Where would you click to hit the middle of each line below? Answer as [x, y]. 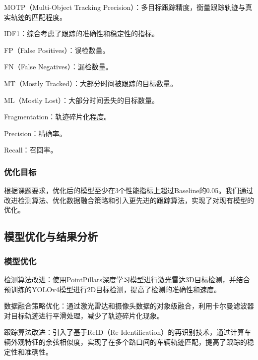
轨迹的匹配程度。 [38, 17]
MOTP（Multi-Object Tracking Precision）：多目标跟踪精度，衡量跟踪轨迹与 [125, 7]
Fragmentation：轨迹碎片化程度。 [58, 117]
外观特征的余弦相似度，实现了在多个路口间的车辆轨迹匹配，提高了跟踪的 [129, 341]
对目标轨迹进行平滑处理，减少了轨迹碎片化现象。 [84, 315]
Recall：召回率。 [31, 150]
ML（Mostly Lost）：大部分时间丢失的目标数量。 [82, 100]
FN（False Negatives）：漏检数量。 [58, 67]
